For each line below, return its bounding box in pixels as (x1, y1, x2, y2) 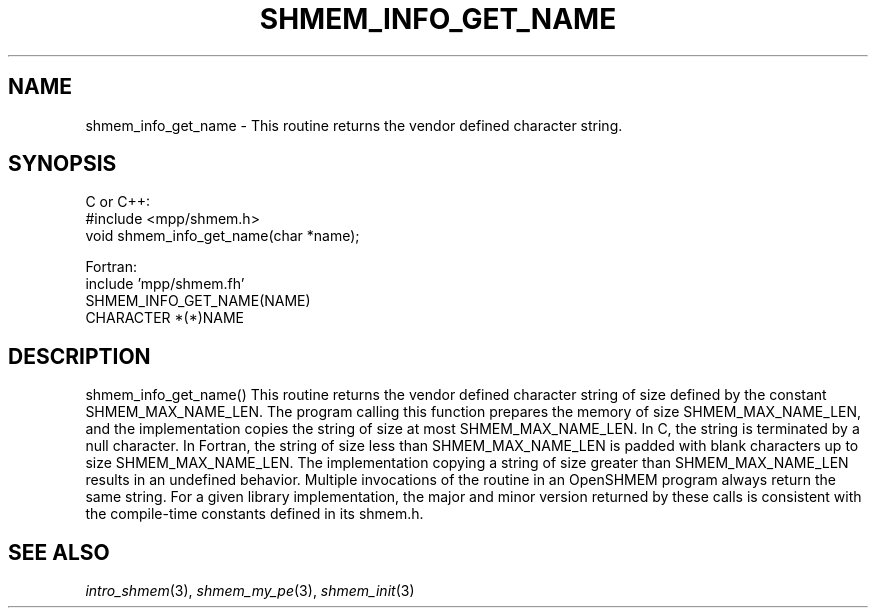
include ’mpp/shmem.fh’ (85, 275, 245, 293)
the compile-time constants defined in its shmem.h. (85, 505, 424, 523)
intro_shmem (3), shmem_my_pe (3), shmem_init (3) (85, 582, 415, 600)
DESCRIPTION (8, 343, 151, 369)
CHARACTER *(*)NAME (85, 309, 245, 327)
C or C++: (85, 193, 150, 211)
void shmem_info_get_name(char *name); (85, 227, 360, 245)
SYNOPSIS (8, 151, 117, 177)
